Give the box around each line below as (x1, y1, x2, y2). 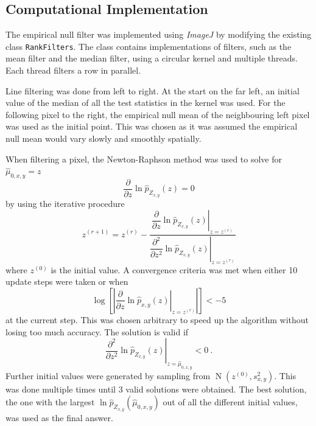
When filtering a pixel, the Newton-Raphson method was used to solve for (5, 152, 283, 165)
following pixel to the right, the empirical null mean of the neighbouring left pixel (5, 108, 310, 120)
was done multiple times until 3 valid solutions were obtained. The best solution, (5, 382, 307, 395)
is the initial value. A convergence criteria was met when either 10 (51, 263, 298, 276)
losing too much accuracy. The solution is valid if (5, 325, 189, 338)
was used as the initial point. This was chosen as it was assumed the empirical (5, 120, 298, 133)
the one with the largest (5, 396, 95, 408)
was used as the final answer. (5, 411, 113, 424)
